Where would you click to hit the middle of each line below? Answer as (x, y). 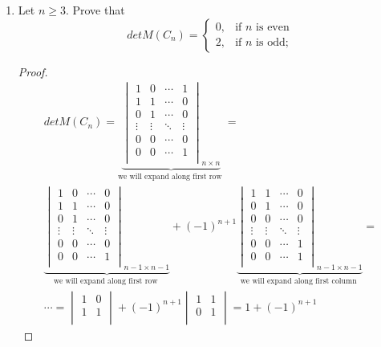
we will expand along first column (298, 281)
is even (273, 28)
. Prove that (95, 10)
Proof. (33, 71)
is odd (271, 43)
